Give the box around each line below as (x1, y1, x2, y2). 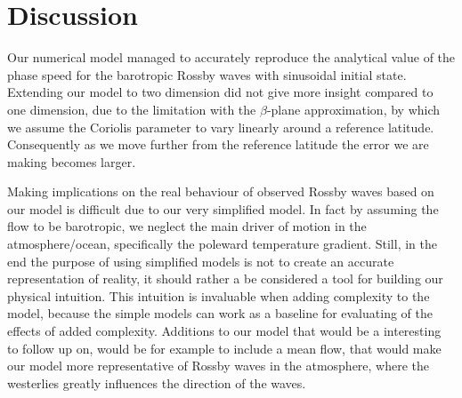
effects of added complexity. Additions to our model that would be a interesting (7, 322, 442, 340)
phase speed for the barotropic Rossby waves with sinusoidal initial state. (7, 65, 407, 84)
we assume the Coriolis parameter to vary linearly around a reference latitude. (7, 117, 434, 136)
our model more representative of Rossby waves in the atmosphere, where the (7, 356, 430, 375)
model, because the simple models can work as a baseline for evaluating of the (7, 304, 433, 322)
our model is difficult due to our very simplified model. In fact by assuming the (7, 199, 439, 218)
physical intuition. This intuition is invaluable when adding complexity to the (7, 286, 430, 305)
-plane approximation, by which (266, 99, 441, 118)
